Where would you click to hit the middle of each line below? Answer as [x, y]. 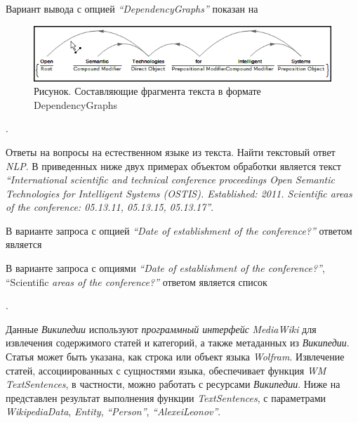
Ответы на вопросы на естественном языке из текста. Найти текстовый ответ [171, 151]
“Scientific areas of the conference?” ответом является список [137, 281]
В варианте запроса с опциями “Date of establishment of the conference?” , [165, 268]
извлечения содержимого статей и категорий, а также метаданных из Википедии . [178, 343]
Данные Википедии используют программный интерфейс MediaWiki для [161, 328]
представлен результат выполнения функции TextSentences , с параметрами [166, 397]
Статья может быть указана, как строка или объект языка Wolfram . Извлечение [175, 357]
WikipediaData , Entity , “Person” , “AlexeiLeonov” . [113, 411]
